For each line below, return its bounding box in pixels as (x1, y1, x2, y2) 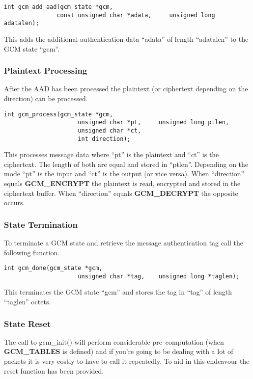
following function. (4, 247, 60, 257)
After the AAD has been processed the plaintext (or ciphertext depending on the (4, 83, 248, 94)
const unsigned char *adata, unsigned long (56, 11, 215, 19)
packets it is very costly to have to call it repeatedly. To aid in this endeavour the (4, 356, 250, 366)
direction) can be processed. (4, 93, 88, 103)
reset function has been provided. (4, 365, 104, 376)
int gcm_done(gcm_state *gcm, (4, 265, 103, 272)
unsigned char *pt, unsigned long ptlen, (78, 119, 229, 126)
